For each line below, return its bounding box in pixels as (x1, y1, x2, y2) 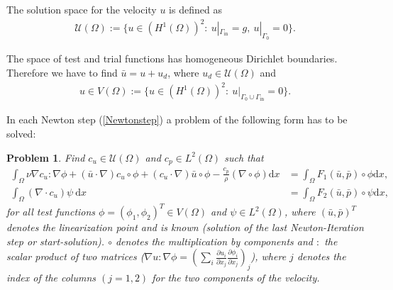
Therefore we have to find (6, 65, 118, 79)
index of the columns (6, 270, 96, 285)
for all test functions (6, 204, 96, 219)
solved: (6, 126, 36, 141)
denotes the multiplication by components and (115, 233, 313, 248)
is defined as (169, 2, 222, 16)
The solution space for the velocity (6, 2, 157, 16)
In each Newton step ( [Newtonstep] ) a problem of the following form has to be (6, 112, 348, 127)
